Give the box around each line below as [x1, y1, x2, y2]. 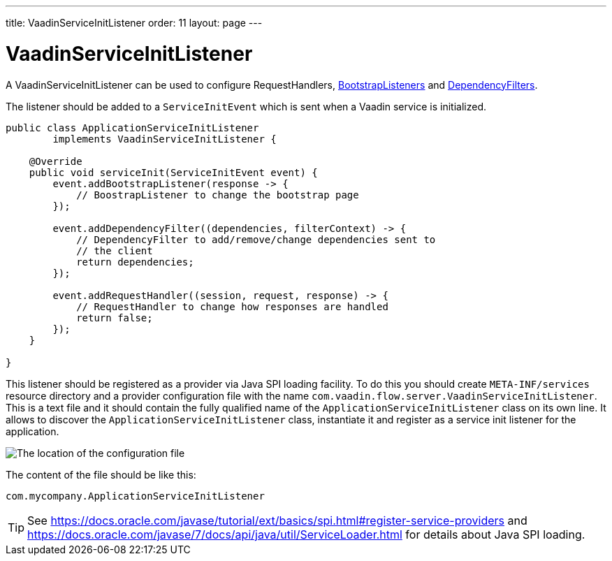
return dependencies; [76, 256, 194, 268]
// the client [76, 245, 153, 256]
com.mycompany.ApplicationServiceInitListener [6, 490, 265, 502]
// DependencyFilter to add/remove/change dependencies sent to [76, 233, 436, 245]
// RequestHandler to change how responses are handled [76, 300, 388, 312]
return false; [76, 312, 153, 323]
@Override [29, 155, 82, 167]
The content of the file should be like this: [6, 468, 196, 481]
